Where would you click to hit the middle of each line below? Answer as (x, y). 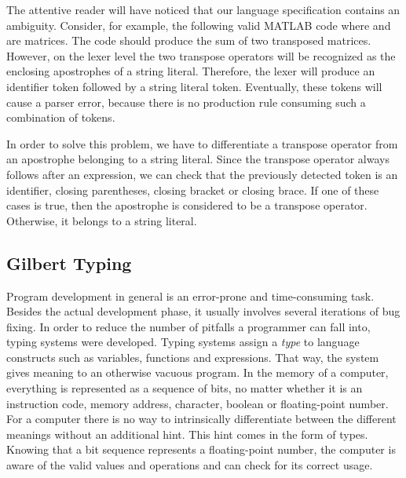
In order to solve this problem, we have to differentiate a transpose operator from (202, 143)
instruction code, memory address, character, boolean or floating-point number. (198, 403)
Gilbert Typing (69, 263)
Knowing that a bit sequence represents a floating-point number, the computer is (201, 449)
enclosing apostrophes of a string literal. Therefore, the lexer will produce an (191, 71)
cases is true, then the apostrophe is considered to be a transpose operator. (187, 205)
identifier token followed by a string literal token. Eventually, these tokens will (194, 86)
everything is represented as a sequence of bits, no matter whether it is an (185, 388)
